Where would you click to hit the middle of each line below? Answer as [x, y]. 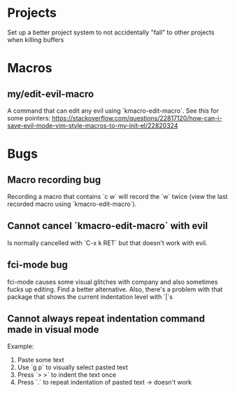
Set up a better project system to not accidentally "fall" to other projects [111, 32]
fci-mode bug [38, 265]
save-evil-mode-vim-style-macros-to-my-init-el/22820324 [93, 125]
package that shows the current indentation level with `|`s [90, 296]
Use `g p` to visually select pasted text [72, 367]
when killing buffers [36, 39]
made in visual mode [53, 330]
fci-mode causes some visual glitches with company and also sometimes [113, 282]
